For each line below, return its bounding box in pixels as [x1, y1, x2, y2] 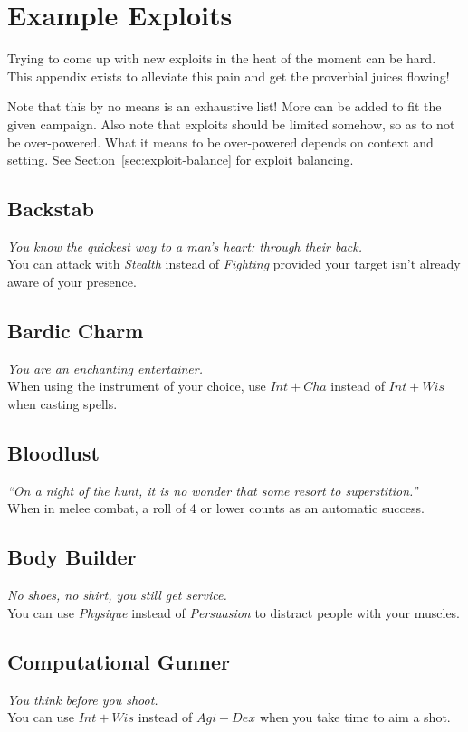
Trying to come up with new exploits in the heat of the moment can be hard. [7, 49, 436, 68]
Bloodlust [7, 439, 100, 467]
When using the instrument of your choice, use [7, 376, 266, 395]
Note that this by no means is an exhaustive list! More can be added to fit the [7, 97, 442, 116]
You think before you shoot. [7, 689, 158, 708]
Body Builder [7, 543, 137, 571]
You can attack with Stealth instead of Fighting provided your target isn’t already [7, 254, 461, 273]
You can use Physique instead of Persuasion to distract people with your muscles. [7, 603, 461, 622]
